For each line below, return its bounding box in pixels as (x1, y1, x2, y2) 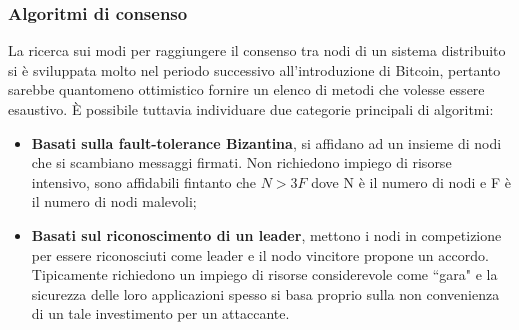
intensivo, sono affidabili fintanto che (31, 171, 256, 192)
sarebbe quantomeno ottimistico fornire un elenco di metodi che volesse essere (8, 79, 485, 100)
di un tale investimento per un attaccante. (31, 303, 290, 324)
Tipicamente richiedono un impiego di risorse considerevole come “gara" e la (31, 264, 498, 285)
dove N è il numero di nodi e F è (311, 171, 511, 192)
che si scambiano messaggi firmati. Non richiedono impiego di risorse (31, 152, 452, 173)
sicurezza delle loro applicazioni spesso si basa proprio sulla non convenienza (31, 283, 500, 304)
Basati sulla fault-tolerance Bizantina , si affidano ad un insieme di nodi (31, 132, 502, 153)
